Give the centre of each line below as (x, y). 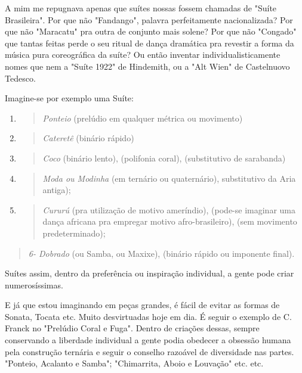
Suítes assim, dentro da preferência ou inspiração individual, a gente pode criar (150, 273)
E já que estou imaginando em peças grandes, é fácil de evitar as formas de (142, 305)
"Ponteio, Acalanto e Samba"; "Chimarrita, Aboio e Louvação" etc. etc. (134, 363)
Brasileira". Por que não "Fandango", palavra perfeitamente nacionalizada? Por (149, 19)
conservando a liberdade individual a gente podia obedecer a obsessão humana (148, 340)
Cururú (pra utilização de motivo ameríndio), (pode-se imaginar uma (169, 209)
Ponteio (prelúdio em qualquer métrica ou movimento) (143, 118)
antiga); (57, 190)
